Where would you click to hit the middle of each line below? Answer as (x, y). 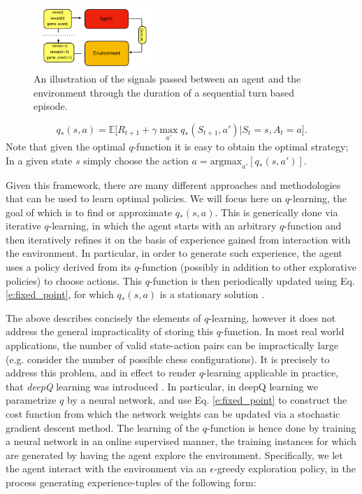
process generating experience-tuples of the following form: (131, 482)
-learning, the (318, 198)
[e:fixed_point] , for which (60, 294)
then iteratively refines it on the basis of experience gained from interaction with (178, 239)
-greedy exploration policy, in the (285, 468)
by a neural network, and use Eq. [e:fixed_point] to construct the (207, 400)
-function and (313, 226)
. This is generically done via (276, 212)
